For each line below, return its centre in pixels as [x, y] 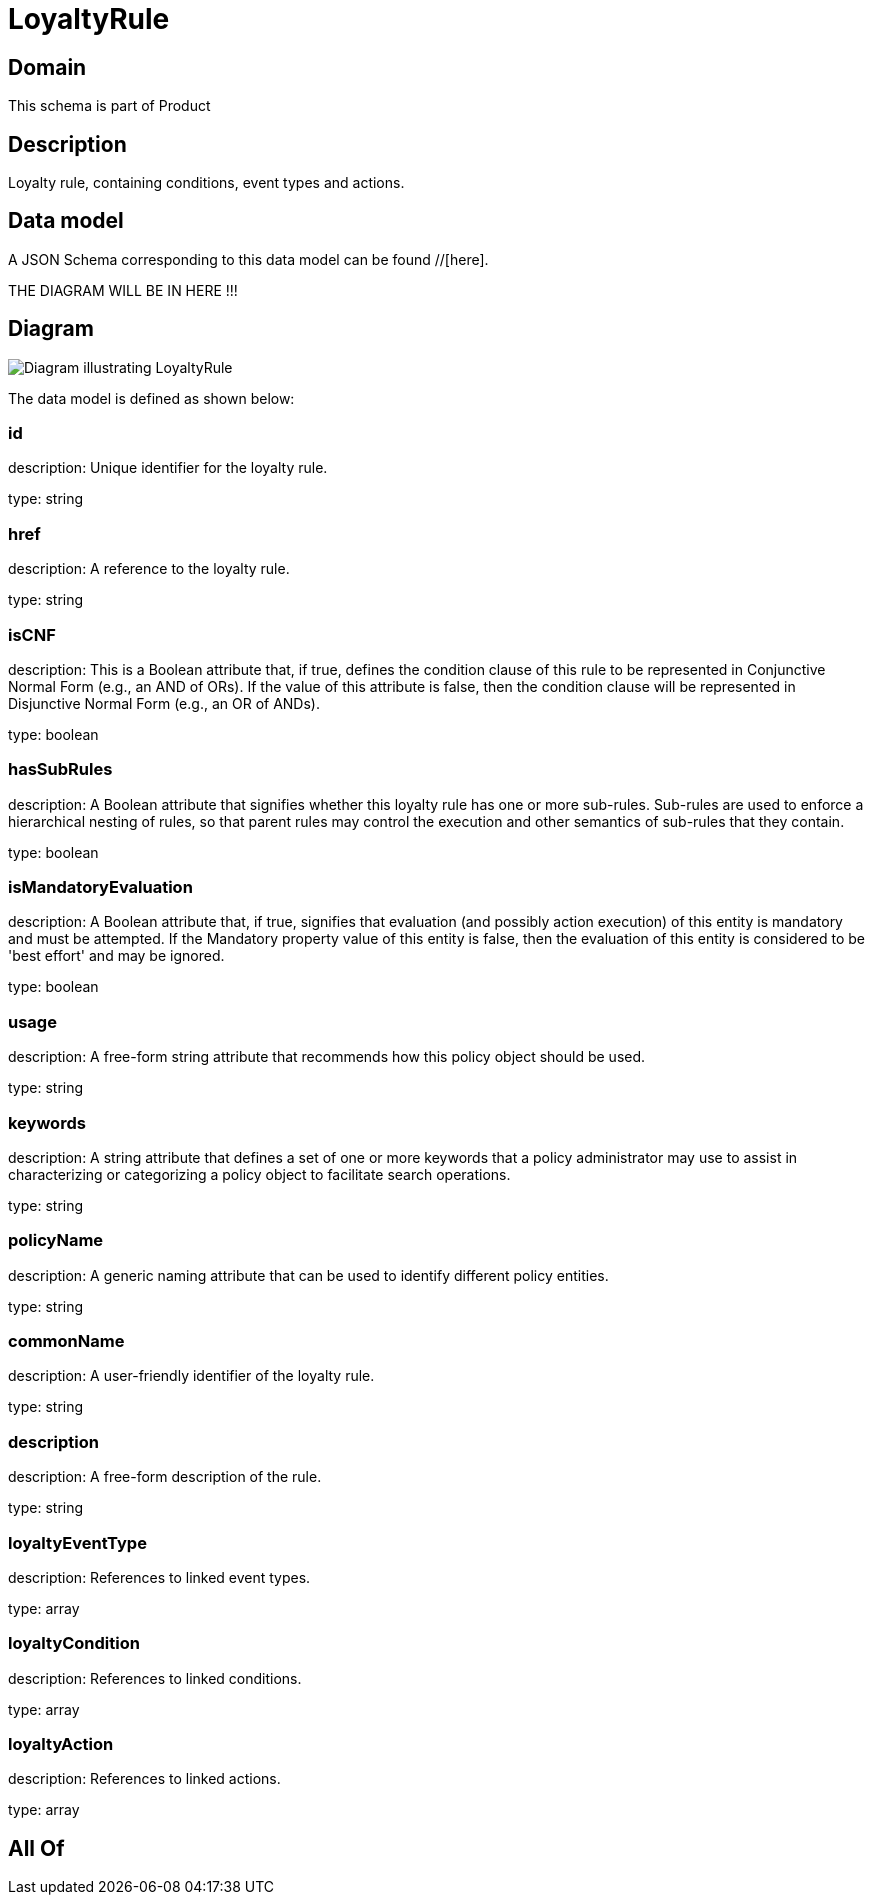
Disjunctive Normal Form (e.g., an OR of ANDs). [164, 703]
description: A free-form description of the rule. [165, 1477]
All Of [36, 1848]
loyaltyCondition [74, 1643]
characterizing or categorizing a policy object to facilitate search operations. [259, 1174]
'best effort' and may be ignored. [116, 956]
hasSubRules [60, 769]
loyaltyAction [61, 1744]
